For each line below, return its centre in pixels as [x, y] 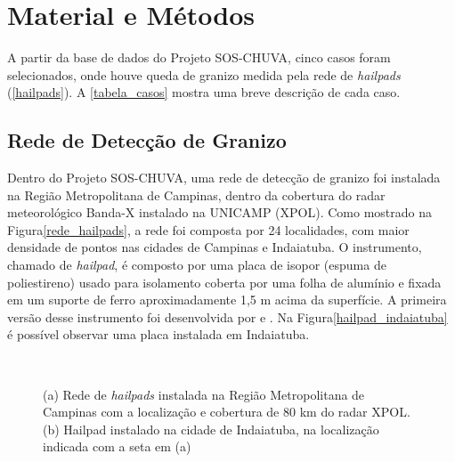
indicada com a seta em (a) [117, 446]
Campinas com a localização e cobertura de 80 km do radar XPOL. [227, 412]
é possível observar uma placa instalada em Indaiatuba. [158, 334]
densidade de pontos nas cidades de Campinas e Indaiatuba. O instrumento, [215, 247]
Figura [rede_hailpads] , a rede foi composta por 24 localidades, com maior [208, 229]
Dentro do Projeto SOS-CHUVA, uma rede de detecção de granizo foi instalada [224, 178]
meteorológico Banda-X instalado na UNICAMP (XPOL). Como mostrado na [220, 212]
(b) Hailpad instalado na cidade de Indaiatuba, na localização [211, 429]
